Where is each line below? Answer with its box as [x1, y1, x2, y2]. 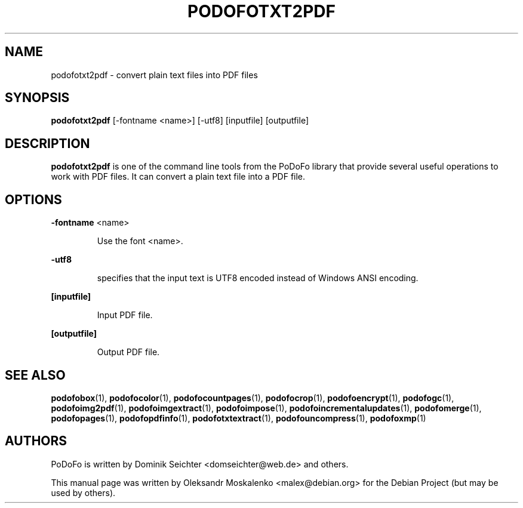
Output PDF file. [97, 347, 160, 358]
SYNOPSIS [5, 90, 70, 106]
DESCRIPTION [5, 136, 90, 151]
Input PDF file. [97, 310, 153, 321]
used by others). [51, 487, 116, 498]
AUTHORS [5, 433, 67, 449]
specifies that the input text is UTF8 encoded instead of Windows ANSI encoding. [97, 273, 419, 284]
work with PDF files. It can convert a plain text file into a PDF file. [51, 171, 306, 182]
